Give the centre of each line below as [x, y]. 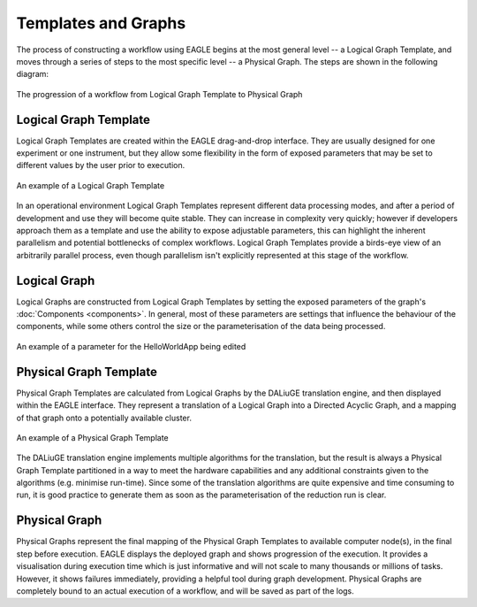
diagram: [32, 74]
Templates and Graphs [101, 23]
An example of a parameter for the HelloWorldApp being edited [131, 346]
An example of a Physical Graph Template [93, 437]
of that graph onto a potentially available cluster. [104, 418]
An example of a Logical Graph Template [91, 185]
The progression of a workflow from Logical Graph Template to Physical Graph [159, 94]
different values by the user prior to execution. [101, 165]
